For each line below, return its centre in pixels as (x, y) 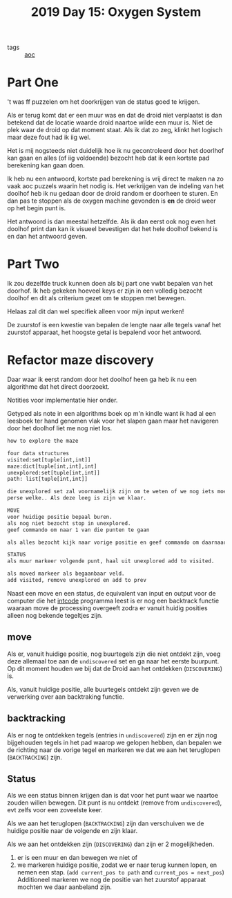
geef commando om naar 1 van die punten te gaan (78, 530)
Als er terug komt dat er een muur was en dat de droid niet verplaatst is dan (115, 116)
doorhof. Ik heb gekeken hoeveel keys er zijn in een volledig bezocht (105, 291)
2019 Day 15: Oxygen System (116, 12)
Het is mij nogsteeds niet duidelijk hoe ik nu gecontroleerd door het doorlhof (116, 151)
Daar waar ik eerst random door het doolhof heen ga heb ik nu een (102, 379)
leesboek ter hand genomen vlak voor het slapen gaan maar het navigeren (113, 421)
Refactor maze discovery (80, 360)
